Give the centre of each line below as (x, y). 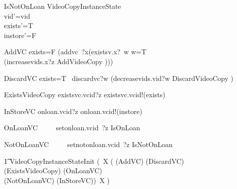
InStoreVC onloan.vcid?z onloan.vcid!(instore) (73, 111)
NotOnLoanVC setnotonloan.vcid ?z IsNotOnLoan (88, 144)
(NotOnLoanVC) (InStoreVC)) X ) (57, 180)
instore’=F (20, 35)
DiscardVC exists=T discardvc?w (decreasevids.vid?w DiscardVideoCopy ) (119, 78)
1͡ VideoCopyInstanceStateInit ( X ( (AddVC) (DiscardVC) (94, 161)
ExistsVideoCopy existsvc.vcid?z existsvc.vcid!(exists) (85, 94)
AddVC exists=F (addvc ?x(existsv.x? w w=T (75, 52)
